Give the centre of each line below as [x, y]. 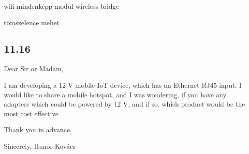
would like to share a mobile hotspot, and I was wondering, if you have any [115, 94]
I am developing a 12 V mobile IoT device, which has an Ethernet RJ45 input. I [123, 85]
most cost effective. [32, 113]
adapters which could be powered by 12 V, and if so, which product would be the [124, 104]
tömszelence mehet [32, 22]
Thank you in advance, [38, 130]
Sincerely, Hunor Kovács [40, 146]
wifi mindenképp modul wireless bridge [61, 6]
